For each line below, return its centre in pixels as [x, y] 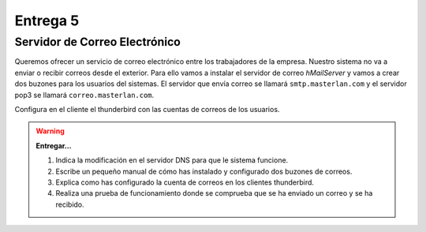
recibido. [70, 204]
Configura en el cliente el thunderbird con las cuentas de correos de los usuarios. [147, 109]
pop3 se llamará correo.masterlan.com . [84, 95]
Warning [50, 131]
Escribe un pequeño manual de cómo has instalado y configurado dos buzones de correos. [204, 171]
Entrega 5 [47, 21]
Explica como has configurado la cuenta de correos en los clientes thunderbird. [185, 182]
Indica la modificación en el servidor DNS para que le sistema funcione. [172, 160]
